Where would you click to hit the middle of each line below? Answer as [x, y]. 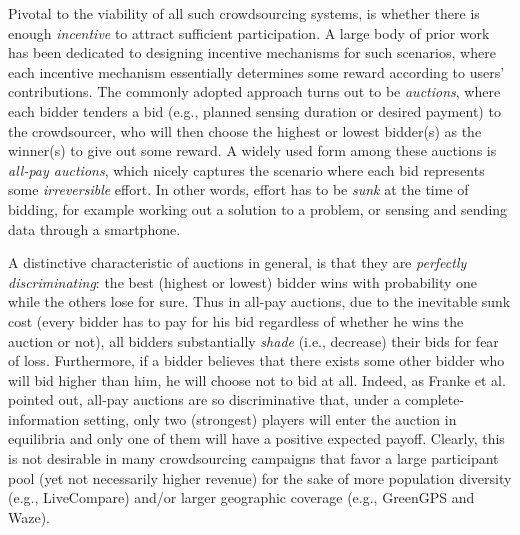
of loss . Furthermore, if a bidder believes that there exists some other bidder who [256, 360]
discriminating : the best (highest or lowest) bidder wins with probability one [243, 281]
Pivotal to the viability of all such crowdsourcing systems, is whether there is [244, 13]
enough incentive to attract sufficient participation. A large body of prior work [249, 32]
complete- [435, 399]
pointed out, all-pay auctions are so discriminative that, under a [204, 399]
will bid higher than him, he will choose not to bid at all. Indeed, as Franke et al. [257, 379]
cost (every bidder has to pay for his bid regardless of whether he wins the [236, 320]
